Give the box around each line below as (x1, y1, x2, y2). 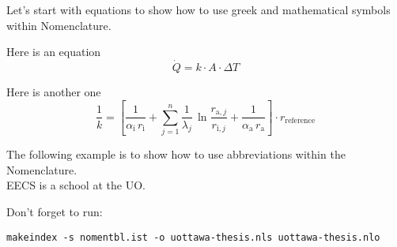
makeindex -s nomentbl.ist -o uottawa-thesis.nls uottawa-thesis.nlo (6, 231, 380, 243)
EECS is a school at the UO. (6, 177, 146, 193)
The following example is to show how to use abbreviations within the (6, 146, 346, 163)
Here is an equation (6, 43, 101, 60)
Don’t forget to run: (6, 204, 103, 220)
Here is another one (6, 84, 101, 99)
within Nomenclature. (6, 17, 112, 33)
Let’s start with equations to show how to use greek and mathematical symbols (6, 2, 391, 17)
